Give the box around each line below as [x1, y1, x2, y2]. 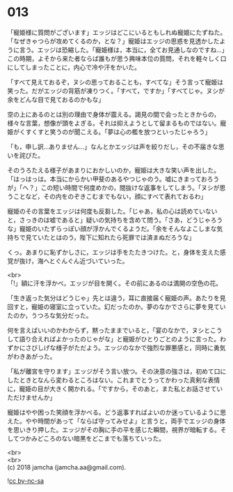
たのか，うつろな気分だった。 [7, 311, 93, 320]
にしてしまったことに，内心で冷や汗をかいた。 [7, 63, 141, 71]
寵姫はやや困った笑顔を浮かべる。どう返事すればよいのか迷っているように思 [7, 408, 227, 416]
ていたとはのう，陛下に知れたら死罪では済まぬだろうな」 [31, 233, 195, 241]
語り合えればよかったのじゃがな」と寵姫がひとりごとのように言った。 [19, 334, 220, 343]
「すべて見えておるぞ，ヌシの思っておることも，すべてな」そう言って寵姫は [7, 77, 224, 86]
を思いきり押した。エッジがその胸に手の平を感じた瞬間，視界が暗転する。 [7, 425, 220, 433]
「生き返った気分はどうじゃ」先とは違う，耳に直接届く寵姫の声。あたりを [7, 294, 220, 302]
